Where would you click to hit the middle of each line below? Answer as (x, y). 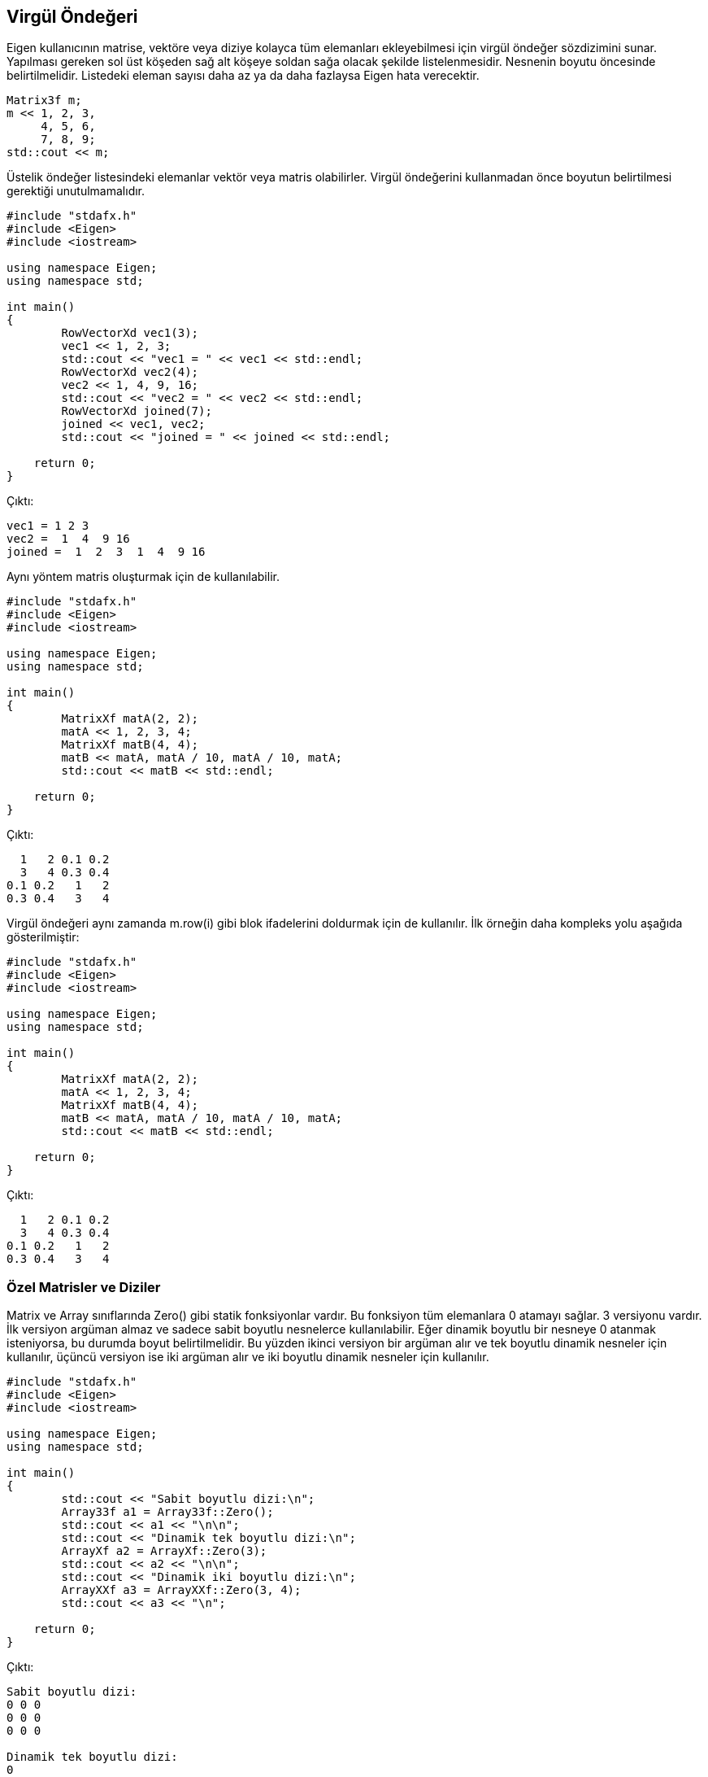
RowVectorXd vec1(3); (130, 333)
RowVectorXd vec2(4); (130, 372)
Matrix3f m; (44, 100)
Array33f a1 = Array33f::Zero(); (167, 1512)
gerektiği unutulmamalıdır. (76, 191)
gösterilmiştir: (43, 937)
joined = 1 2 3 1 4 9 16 (106, 552)
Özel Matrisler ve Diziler (84, 1287)
